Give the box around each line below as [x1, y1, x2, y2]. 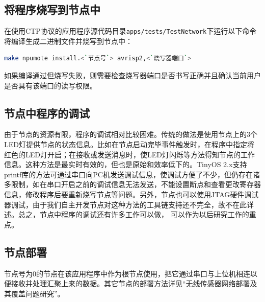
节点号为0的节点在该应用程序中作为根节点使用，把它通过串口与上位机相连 [4, 268, 250, 278]
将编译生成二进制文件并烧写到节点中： [4, 35, 132, 46]
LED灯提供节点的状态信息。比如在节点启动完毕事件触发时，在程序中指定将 [4, 139, 254, 150]
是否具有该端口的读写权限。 [4, 80, 97, 90]
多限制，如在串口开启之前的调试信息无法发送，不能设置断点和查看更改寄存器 [4, 179, 261, 190]
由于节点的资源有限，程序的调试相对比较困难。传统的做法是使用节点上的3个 [4, 129, 257, 140]
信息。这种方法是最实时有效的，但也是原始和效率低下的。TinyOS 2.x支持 [4, 159, 247, 170]
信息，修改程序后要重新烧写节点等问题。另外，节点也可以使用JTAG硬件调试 [4, 189, 259, 199]
